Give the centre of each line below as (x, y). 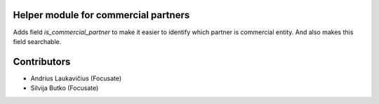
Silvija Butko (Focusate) (65, 88)
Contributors (42, 62)
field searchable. (37, 41)
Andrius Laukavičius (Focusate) (76, 78)
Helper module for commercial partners (101, 15)
